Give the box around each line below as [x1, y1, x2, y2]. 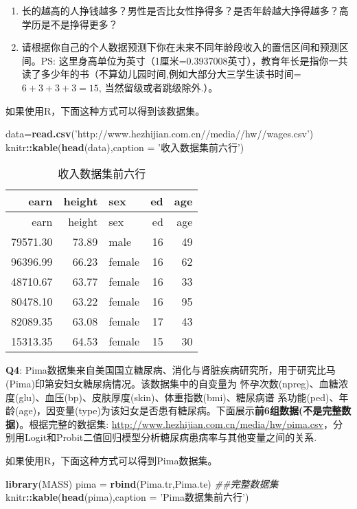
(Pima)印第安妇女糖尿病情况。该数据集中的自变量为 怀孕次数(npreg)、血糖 [5, 376, 338, 390]
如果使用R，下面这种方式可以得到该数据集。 [5, 103, 205, 117]
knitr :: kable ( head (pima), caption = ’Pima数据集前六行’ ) [5, 490, 249, 504]
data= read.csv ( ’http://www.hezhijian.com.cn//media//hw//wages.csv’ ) [5, 126, 314, 141]
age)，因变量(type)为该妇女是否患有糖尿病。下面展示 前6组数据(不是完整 [19, 403, 342, 418]
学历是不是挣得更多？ [21, 16, 118, 31]
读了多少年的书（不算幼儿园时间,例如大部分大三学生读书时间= [21, 67, 301, 81]
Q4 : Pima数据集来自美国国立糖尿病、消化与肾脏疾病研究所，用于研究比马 [5, 363, 336, 377]
